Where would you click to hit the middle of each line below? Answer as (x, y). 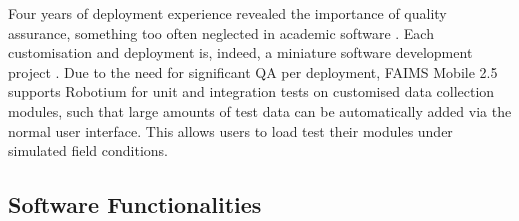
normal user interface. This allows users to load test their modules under (230, 130)
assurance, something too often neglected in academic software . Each (221, 32)
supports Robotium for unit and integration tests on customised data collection (251, 91)
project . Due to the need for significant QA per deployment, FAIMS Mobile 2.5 (253, 71)
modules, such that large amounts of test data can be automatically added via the (260, 110)
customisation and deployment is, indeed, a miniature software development (240, 52)
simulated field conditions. (88, 150)
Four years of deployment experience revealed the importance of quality (227, 13)
